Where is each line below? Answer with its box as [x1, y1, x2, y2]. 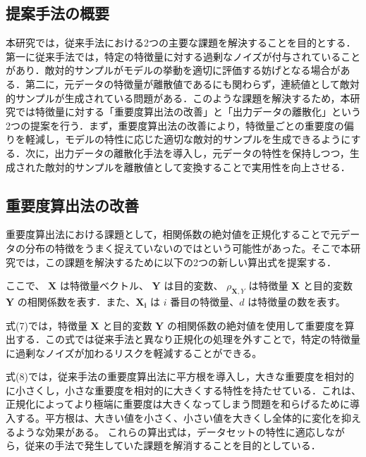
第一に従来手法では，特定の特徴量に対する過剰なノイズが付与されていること [6, 49, 361, 63]
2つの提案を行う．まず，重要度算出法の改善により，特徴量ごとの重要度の [6, 118, 344, 132]
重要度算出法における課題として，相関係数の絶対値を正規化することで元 [6, 227, 341, 242]
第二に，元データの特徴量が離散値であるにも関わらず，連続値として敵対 [25, 76, 360, 91]
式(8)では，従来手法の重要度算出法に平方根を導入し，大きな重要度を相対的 [6, 369, 354, 384]
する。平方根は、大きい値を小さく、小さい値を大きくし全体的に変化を [15, 411, 341, 425]
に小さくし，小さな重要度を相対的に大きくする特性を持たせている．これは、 [6, 382, 361, 397]
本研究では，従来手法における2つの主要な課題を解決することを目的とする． [6, 35, 356, 50]
